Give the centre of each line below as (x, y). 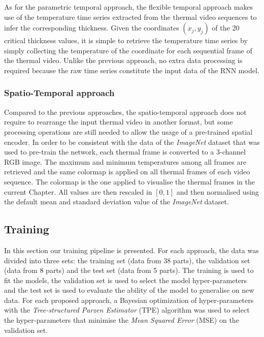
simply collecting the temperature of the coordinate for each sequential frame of (128, 50)
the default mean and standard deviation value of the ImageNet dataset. (117, 202)
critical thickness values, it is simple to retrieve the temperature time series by (126, 40)
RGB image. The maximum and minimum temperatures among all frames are (125, 161)
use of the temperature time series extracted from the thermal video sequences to (130, 17)
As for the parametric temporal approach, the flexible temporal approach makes (129, 7)
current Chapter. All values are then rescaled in (78, 191)
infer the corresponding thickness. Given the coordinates (92, 28)
